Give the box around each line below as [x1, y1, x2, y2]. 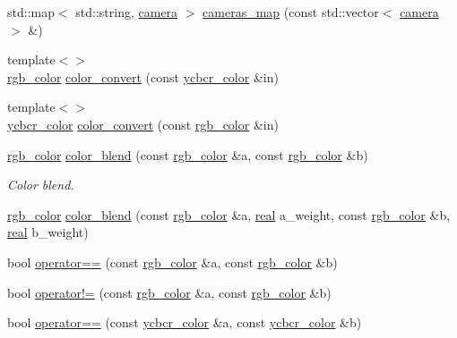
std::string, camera [75, 3, 178, 21]
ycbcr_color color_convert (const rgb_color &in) [7, 114, 279, 133]
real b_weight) [7, 223, 89, 241]
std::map [7, 3, 55, 21]
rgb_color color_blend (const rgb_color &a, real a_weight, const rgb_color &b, [7, 205, 451, 224]
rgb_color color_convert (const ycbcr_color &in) [7, 67, 279, 86]
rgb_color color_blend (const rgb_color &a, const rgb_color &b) [7, 145, 368, 164]
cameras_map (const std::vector [203, 3, 379, 21]
